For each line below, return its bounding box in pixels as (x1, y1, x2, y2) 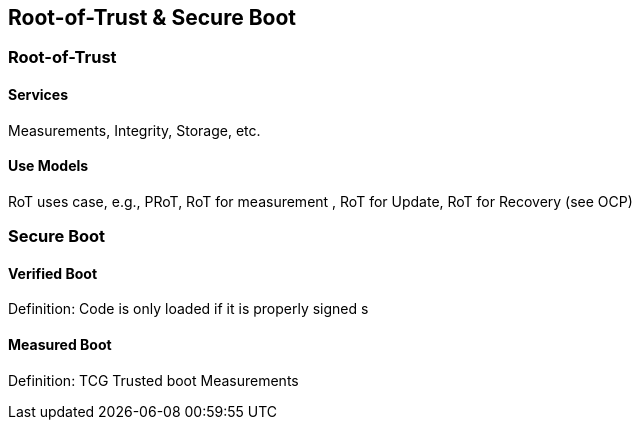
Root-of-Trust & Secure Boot (8, 5, 296, 30)
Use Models (8, 157, 89, 175)
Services (8, 86, 69, 104)
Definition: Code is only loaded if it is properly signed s (8, 300, 369, 318)
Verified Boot (8, 264, 98, 282)
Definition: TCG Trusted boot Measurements (8, 371, 299, 389)
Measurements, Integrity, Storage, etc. (8, 121, 261, 139)
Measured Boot (8, 336, 112, 354)
